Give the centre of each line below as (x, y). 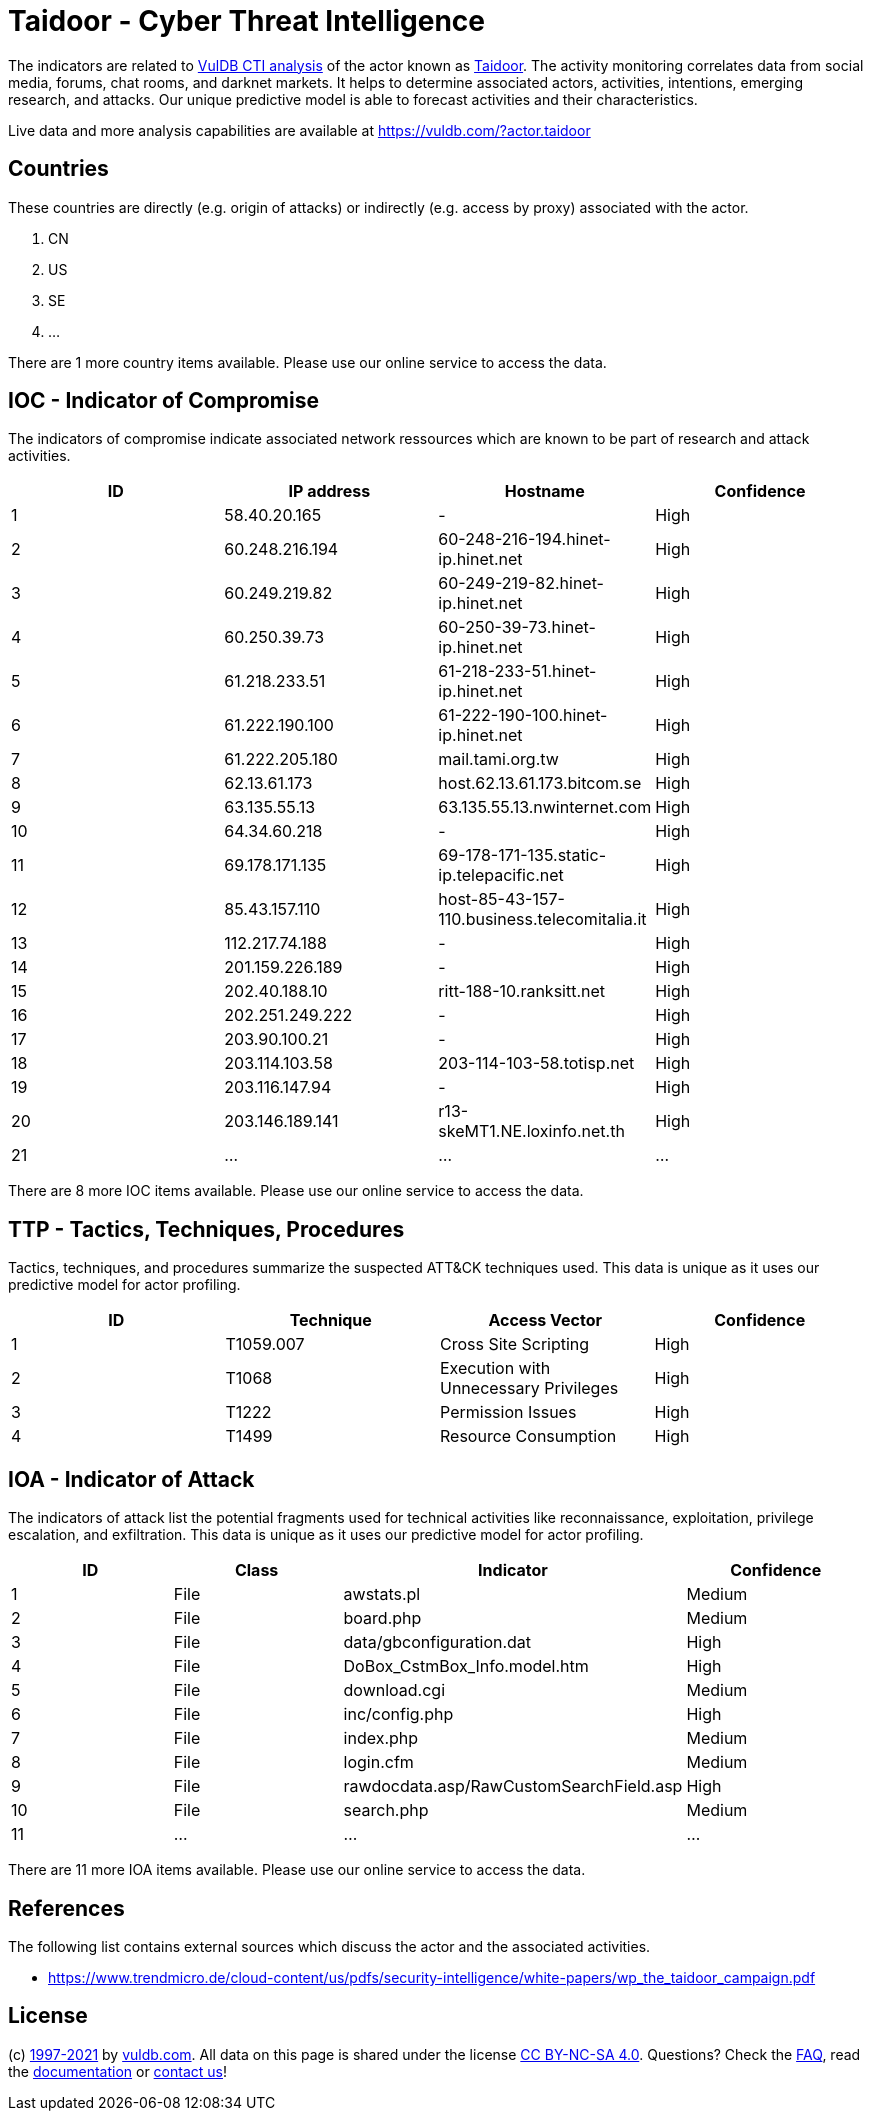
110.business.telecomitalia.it (542, 919)
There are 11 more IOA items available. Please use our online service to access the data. (297, 1870)
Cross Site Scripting (515, 1344)
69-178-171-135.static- (522, 855)
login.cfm (378, 1762)
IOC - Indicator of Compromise (163, 401)
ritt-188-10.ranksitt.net (522, 991)
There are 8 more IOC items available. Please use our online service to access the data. (296, 1191)
